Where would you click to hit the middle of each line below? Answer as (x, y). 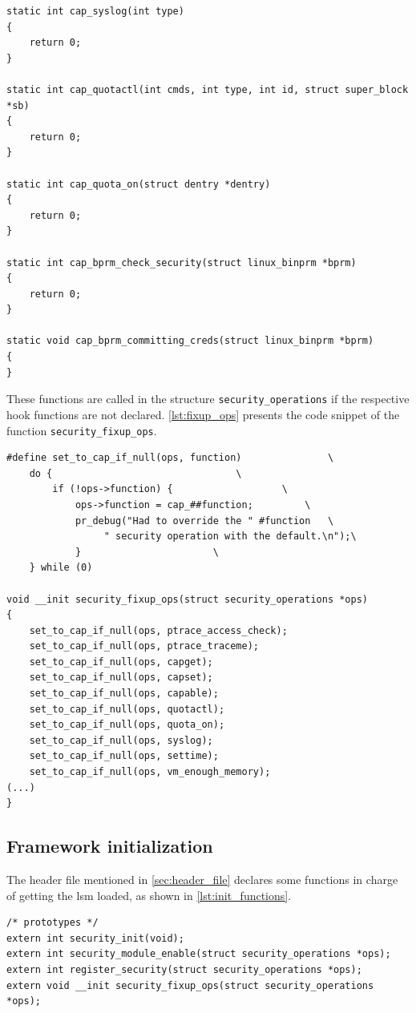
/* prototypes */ (53, 923)
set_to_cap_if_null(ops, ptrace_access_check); (158, 630)
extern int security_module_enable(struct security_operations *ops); (199, 954)
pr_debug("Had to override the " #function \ (204, 521)
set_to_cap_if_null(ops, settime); (124, 756)
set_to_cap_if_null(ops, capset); (121, 678)
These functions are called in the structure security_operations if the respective (208, 399)
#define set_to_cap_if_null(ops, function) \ (170, 458)
